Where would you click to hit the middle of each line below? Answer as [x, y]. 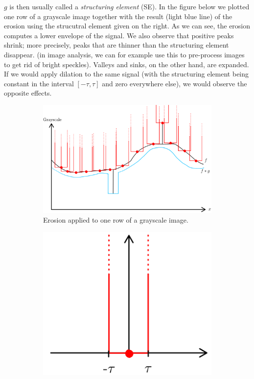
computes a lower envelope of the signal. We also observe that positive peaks [119, 35]
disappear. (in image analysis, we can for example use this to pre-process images [124, 54]
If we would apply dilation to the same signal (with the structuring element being [127, 74]
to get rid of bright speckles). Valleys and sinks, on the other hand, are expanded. [127, 64]
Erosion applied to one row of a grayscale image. [116, 219]
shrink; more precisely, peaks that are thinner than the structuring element [116, 45]
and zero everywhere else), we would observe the [174, 83]
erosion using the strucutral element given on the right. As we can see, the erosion [127, 26]
